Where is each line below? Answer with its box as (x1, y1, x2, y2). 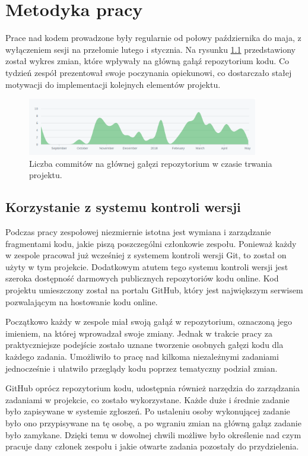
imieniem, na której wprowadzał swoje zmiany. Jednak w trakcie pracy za (5, 327, 272, 339)
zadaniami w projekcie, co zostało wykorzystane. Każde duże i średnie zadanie (5, 393, 290, 406)
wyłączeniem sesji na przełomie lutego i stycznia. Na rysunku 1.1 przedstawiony (5, 43, 296, 55)
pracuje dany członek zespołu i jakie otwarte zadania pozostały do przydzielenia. (5, 440, 299, 452)
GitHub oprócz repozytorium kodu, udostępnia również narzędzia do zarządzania (5, 382, 300, 394)
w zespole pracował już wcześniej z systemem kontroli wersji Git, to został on (5, 249, 287, 261)
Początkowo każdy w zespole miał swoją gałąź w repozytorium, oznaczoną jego (5, 315, 293, 328)
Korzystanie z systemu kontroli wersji (5, 198, 241, 216)
